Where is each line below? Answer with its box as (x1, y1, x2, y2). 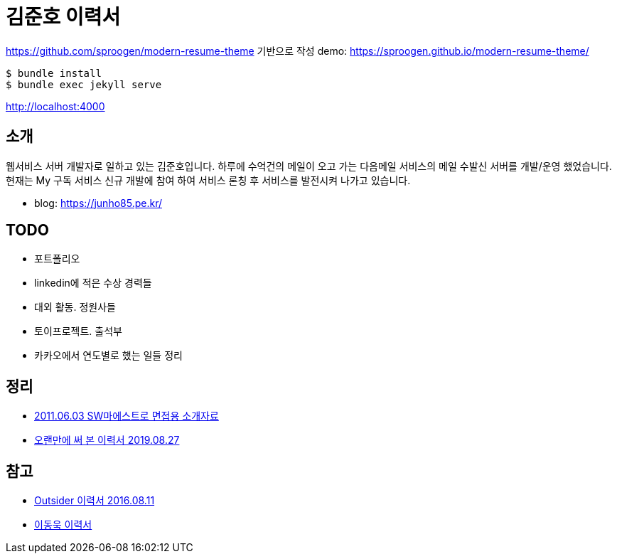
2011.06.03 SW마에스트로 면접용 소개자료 (34, 410, 219, 422)
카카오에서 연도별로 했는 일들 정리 (34, 349, 183, 362)
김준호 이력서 (6, 5, 121, 29)
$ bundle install (6, 67, 102, 79)
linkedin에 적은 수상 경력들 (34, 277, 152, 289)
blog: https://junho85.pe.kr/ (34, 196, 162, 209)
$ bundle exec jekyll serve (6, 78, 162, 90)
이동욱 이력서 (34, 518, 92, 531)
